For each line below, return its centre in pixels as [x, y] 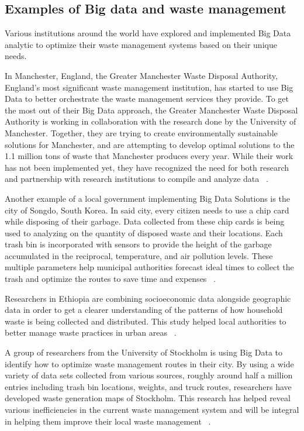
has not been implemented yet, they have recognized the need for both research [147, 167]
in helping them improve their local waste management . [108, 421]
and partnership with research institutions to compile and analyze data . [137, 179]
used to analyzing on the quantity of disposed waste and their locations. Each [144, 232]
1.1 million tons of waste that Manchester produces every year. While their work [149, 156]
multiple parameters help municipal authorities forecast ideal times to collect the [149, 267]
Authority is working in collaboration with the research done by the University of [151, 121]
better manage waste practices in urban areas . [91, 332]
